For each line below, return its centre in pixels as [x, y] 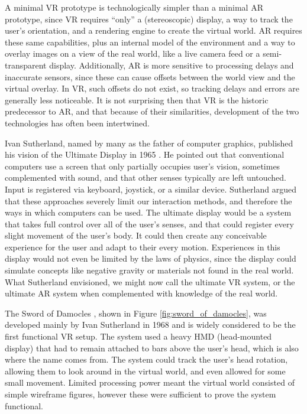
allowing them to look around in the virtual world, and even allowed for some [145, 371]
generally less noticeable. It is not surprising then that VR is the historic [137, 100]
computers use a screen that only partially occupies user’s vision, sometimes [143, 166]
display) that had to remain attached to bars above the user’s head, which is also [152, 348]
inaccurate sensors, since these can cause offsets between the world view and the [150, 76]
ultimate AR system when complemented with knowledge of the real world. [141, 293]
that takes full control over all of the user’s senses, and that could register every [149, 224]
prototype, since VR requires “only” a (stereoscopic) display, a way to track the [149, 19]
